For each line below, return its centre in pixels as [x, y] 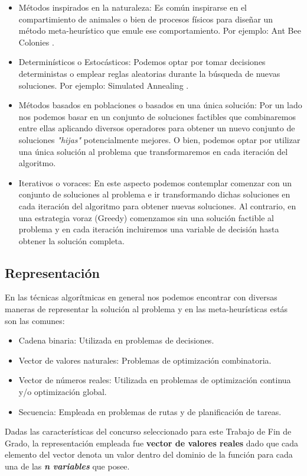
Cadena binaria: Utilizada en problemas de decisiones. [116, 340]
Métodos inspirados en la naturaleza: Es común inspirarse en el [133, 7]
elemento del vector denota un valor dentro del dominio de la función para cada [149, 454]
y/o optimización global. [63, 392]
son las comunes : [35, 320]
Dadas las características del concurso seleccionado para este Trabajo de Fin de [148, 431]
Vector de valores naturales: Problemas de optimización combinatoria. [145, 360]
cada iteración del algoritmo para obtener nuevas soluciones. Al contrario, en [157, 205]
